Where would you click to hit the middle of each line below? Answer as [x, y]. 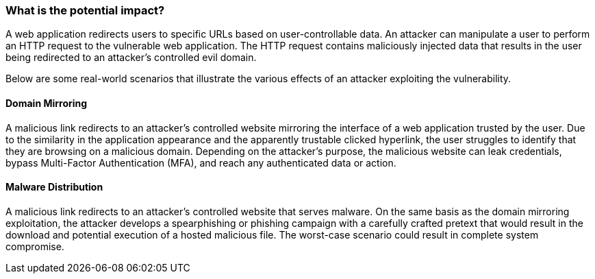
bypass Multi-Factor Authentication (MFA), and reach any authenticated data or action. [201, 162]
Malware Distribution [54, 187]
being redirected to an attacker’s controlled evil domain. [131, 58]
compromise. [35, 246]
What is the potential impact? [85, 10]
